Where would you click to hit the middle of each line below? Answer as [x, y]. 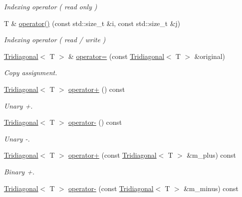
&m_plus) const [211, 155]
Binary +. [19, 171]
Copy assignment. [31, 72]
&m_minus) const [211, 188]
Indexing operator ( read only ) [51, 6]
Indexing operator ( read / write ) [55, 40]
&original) [210, 56]
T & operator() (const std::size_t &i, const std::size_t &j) [92, 23]
